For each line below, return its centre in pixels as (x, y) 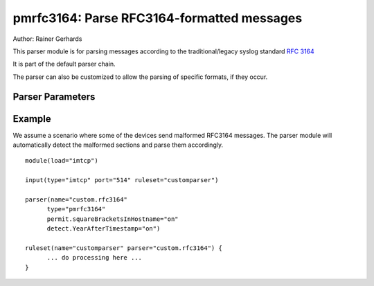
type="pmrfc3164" (76, 209)
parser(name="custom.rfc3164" (77, 199)
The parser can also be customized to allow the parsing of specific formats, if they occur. (140, 77)
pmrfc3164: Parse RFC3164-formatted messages (158, 18)
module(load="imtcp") (62, 161)
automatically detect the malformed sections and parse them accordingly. (118, 145)
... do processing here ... (94, 258)
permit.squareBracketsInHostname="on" (113, 219)
